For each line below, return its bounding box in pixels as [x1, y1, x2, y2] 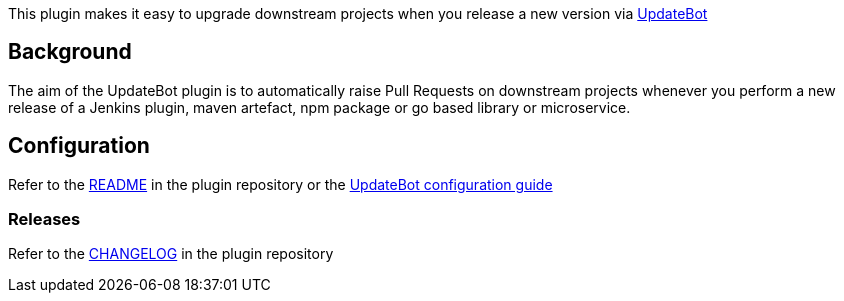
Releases [8, 209, 81, 230]
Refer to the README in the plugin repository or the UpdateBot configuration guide [8, 175, 553, 193]
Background [8, 39, 132, 65]
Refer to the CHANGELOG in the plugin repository [8, 245, 334, 263]
